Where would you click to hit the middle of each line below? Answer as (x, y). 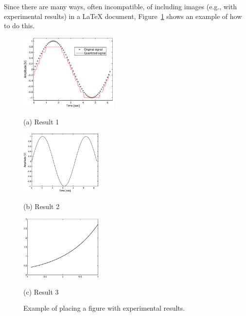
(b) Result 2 (42, 206)
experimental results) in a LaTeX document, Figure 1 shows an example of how (123, 16)
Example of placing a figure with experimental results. (104, 308)
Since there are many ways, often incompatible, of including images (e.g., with (120, 6)
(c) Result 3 (41, 291)
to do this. (19, 26)
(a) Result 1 (41, 121)
